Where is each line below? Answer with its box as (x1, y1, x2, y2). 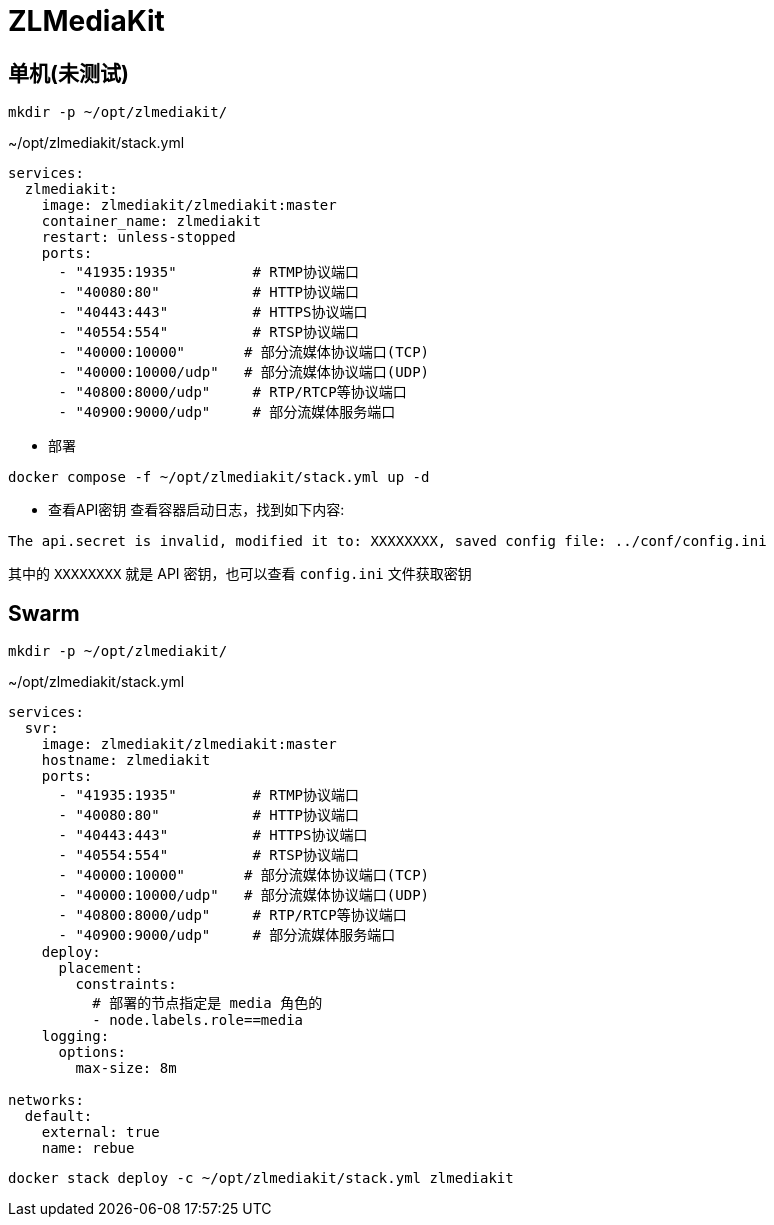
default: (24, 1108, 93, 1125)
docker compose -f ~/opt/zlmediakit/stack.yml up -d (8, 469, 430, 486)
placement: (58, 960, 143, 977)
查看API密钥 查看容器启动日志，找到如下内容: (48, 501, 345, 519)
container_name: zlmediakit (41, 213, 261, 230)
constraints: (75, 976, 177, 993)
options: (58, 1044, 127, 1061)
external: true (41, 1124, 160, 1141)
